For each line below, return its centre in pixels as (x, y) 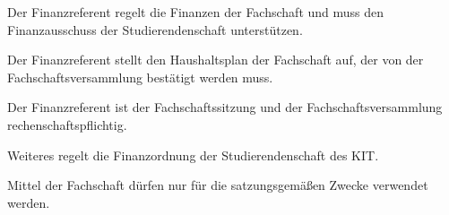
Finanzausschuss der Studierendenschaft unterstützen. (155, 29)
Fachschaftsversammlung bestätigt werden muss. (140, 77)
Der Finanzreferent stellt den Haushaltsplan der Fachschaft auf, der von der (216, 60)
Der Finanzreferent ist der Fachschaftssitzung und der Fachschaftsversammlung (225, 107)
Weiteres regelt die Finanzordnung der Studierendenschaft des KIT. (193, 155)
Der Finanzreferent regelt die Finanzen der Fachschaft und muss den (196, 12)
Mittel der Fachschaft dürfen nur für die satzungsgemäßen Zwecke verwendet (218, 185)
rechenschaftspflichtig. (67, 124)
